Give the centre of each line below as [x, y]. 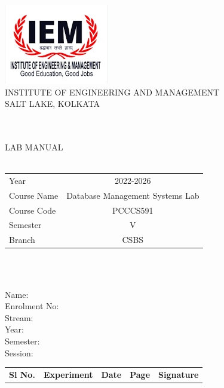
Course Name [34, 195]
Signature [179, 374]
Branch [22, 240]
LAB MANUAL [34, 147]
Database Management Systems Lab [133, 195]
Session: [19, 352]
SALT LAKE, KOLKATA [53, 104]
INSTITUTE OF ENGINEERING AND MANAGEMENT [112, 92]
